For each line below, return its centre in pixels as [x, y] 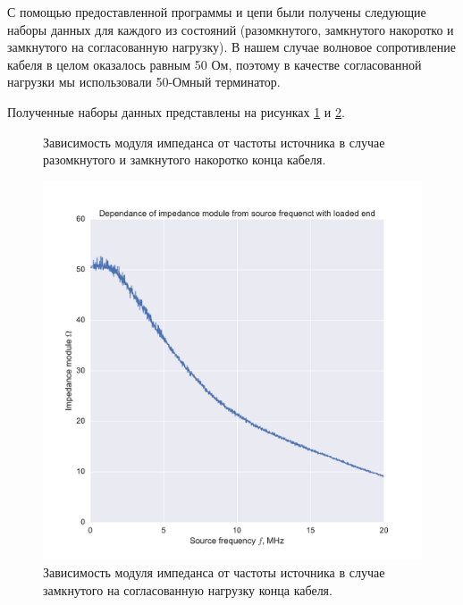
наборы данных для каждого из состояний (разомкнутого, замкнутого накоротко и [231, 29]
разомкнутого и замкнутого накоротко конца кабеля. [185, 160]
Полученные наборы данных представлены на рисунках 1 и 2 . [176, 111]
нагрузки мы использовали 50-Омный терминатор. [144, 82]
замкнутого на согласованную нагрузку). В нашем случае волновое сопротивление [231, 47]
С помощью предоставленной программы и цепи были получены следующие [217, 12]
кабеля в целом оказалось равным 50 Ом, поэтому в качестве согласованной [215, 64]
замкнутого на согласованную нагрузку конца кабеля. [188, 589]
